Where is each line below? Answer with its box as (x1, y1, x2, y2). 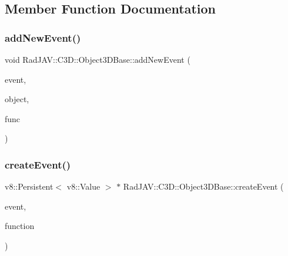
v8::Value (66, 180, 101, 193)
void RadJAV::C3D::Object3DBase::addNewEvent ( (5, 53, 190, 65)
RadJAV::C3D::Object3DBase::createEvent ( (123, 180, 284, 193)
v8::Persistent (5, 180, 53, 193)
